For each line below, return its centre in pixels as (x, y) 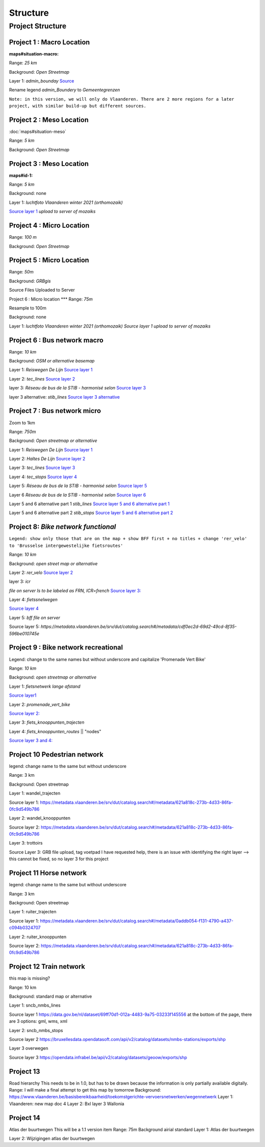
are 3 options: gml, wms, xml (38, 1021)
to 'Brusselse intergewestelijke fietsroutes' (66, 546)
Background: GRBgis (30, 281)
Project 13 (25, 1071)
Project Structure (38, 26)
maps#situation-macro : (34, 54)
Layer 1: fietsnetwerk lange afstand (45, 686)
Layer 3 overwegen (29, 1048)
